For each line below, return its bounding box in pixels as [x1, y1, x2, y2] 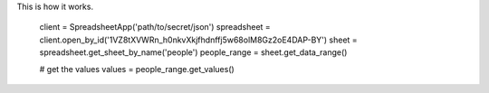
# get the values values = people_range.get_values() [39, 63, 235, 74]
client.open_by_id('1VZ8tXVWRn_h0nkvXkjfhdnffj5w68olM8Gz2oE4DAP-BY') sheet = [39, 34, 358, 45]
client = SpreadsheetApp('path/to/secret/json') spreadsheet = [39, 22, 271, 33]
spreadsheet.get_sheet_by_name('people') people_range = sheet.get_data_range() [39, 47, 348, 58]
